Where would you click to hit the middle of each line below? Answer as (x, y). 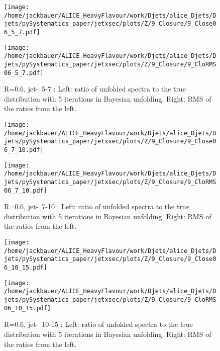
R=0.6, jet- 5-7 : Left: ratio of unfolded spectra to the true (95, 89)
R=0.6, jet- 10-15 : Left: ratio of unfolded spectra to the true (98, 324)
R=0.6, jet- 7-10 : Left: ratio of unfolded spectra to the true (97, 206)
